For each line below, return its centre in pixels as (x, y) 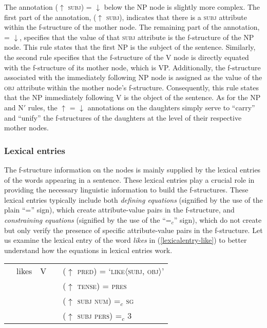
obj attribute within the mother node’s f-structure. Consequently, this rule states (131, 87)
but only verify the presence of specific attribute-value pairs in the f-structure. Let (133, 230)
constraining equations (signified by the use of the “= (88, 219)
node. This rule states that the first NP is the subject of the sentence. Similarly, (130, 47)
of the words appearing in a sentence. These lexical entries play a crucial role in (129, 179)
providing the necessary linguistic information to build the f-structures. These (126, 190)
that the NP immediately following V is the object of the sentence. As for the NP (132, 97)
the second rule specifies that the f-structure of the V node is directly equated (127, 57)
